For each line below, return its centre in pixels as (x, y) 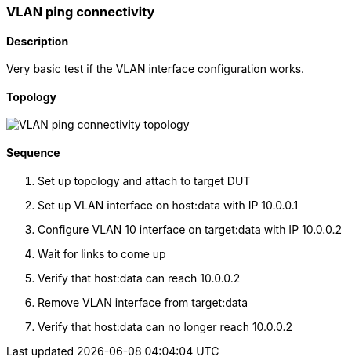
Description (38, 41)
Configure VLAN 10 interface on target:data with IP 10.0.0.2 (190, 229)
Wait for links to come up (102, 253)
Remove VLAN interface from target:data (143, 302)
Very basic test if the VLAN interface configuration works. (156, 69)
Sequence (33, 153)
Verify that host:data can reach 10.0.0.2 (139, 278)
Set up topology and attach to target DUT (144, 180)
